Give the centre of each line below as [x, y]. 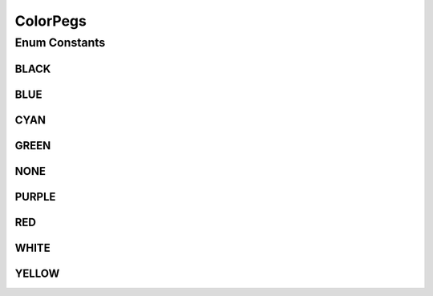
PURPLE [35, 197]
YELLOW [37, 273]
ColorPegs [51, 21]
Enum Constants [60, 43]
